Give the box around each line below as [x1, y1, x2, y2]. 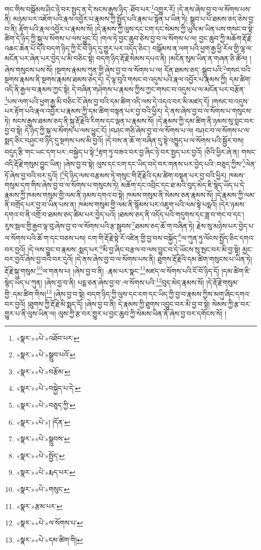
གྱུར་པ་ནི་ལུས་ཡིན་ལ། [5, 308, 56, 319]
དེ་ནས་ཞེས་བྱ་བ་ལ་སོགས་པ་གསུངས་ [164, 105, 252, 116]
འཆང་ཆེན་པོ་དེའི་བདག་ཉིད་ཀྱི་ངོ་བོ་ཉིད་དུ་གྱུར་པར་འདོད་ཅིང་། [5, 43, 150, 54]
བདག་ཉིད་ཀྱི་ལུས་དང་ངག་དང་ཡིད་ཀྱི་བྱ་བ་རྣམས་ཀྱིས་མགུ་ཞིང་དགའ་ [87, 288, 250, 299]
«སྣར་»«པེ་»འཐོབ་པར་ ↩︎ [16, 332, 80, 343]
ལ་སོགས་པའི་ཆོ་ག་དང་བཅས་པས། [5, 232, 86, 243]
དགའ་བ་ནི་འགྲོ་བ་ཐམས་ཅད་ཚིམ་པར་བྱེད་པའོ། [5, 209, 116, 219]
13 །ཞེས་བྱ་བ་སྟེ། [46, 287, 85, 299]
